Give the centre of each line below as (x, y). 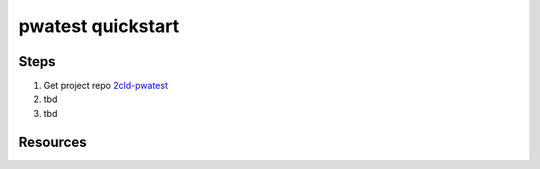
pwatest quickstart (99, 26)
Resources (52, 141)
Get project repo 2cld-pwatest (106, 86)
